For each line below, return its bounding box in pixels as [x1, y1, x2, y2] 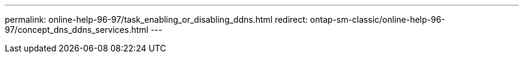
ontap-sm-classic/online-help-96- [310, 14, 446, 25]
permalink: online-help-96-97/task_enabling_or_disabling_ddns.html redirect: [5, 14, 308, 25]
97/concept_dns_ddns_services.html [5, 25, 148, 35]
